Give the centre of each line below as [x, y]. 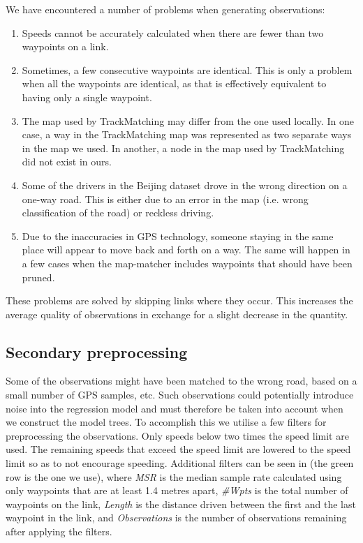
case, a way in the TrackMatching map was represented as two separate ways [187, 134]
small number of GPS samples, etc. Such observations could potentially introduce [180, 395]
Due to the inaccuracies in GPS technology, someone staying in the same [178, 236]
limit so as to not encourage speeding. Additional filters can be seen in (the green [180, 463]
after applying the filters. [59, 531]
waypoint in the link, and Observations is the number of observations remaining [176, 518]
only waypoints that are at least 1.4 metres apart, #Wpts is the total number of [177, 490]
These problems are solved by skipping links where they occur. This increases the [179, 300]
